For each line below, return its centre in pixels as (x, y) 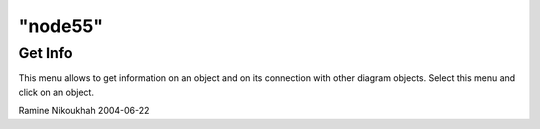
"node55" (61, 26)
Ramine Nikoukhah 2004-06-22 (84, 111)
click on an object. (56, 92)
